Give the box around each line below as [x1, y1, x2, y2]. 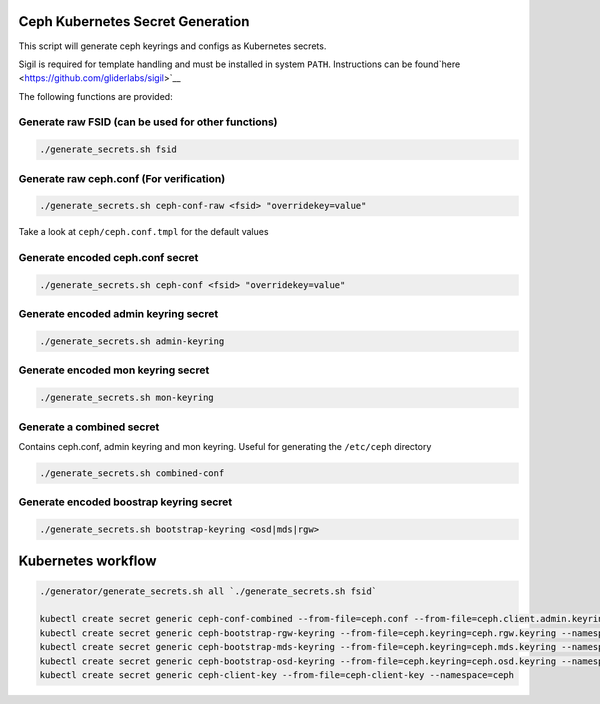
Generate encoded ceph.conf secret [18, 251, 199, 265]
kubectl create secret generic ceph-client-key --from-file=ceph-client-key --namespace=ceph [39, 669, 515, 680]
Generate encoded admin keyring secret [18, 307, 219, 321]
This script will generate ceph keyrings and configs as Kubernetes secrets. [18, 40, 327, 52]
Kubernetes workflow [18, 553, 157, 570]
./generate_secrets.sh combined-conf [39, 467, 225, 479]
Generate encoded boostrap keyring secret [18, 495, 233, 509]
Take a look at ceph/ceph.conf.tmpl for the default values [18, 226, 269, 238]
